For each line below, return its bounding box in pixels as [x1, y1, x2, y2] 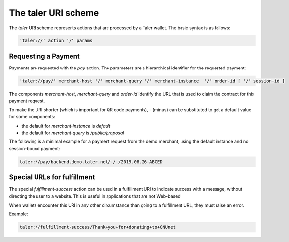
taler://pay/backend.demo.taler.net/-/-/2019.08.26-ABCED [19, 159, 163, 165]
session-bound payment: [9, 145, 60, 151]
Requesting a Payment [9, 52, 80, 60]
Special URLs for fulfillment [9, 173, 95, 182]
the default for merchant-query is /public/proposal [21, 130, 124, 136]
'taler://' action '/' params [19, 37, 93, 43]
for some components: [9, 114, 55, 120]
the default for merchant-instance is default [21, 123, 111, 129]
